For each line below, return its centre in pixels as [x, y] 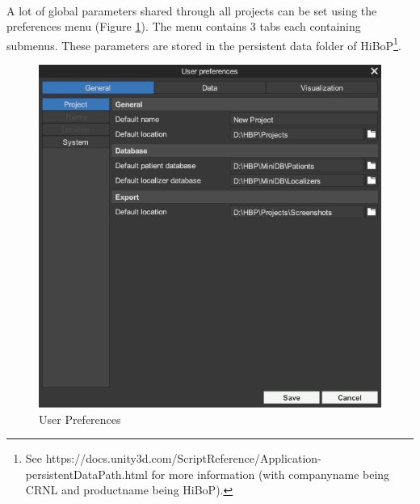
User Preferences [80, 419]
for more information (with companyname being [271, 474]
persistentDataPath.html [86, 474]
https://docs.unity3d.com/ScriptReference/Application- [183, 458]
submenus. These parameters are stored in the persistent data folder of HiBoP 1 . [204, 44]
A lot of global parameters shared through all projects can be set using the [192, 10]
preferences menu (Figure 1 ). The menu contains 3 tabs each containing [184, 26]
